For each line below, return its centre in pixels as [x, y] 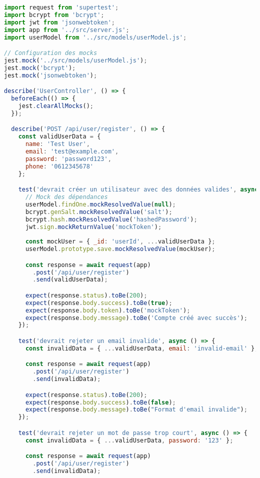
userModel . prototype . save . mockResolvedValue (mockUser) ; [120, 249]
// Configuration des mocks [51, 53]
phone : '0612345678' [59, 166]
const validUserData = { [59, 137]
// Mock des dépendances [66, 197]
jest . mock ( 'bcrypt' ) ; [40, 68]
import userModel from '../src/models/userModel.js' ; [95, 37]
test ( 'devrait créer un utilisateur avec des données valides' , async [138, 190]
